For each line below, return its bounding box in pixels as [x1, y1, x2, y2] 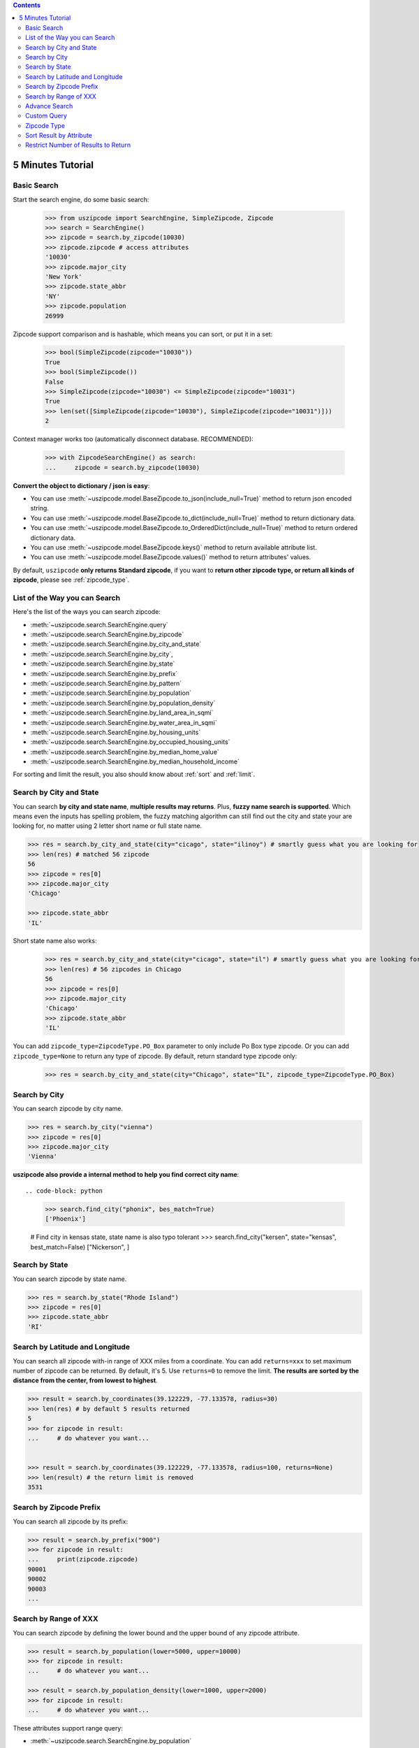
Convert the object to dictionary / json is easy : [13, 481, 150, 489]
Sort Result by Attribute [25, 131, 93, 140]
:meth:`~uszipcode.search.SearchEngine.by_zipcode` [30, 630, 184, 638]
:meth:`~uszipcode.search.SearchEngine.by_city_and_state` [30, 640, 202, 648]
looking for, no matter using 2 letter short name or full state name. [13, 822, 203, 830]
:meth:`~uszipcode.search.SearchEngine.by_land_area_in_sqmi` [30, 708, 214, 717]
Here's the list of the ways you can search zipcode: [13, 608, 161, 616]
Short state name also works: [13, 937, 97, 945]
